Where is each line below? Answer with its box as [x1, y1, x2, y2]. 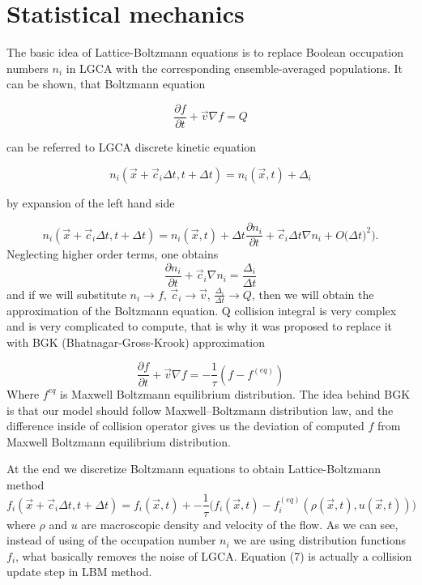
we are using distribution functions [233, 532, 407, 549]
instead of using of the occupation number [6, 532, 216, 549]
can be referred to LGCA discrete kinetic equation [6, 138, 257, 155]
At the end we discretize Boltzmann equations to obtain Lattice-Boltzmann [6, 460, 381, 477]
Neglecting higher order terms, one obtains [6, 246, 219, 263]
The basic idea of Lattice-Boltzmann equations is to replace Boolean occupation [6, 44, 404, 61]
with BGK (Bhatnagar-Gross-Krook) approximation [6, 333, 266, 350]
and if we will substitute [6, 285, 126, 302]
